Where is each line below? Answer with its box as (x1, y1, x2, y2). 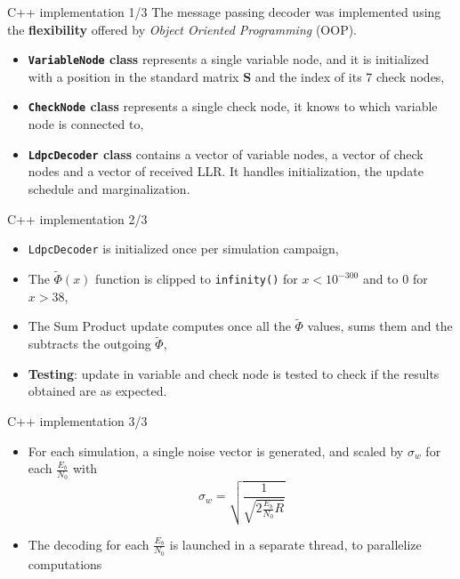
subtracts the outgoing (28, 334, 151, 353)
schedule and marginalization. (28, 179, 190, 197)
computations (28, 554, 102, 573)
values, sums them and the (307, 317, 453, 335)
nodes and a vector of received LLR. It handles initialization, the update (28, 162, 424, 181)
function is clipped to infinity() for (95, 269, 298, 287)
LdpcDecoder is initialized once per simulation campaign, (28, 239, 339, 258)
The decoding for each (28, 535, 149, 553)
